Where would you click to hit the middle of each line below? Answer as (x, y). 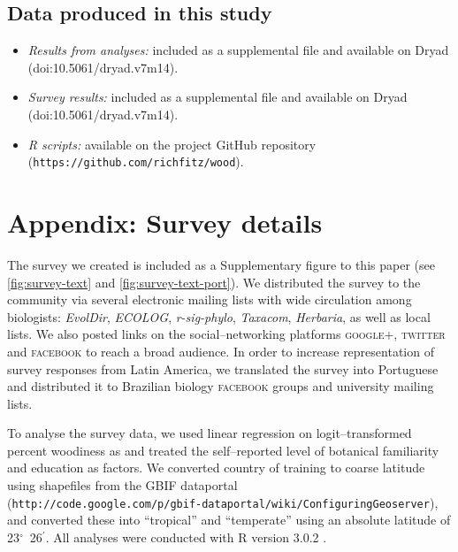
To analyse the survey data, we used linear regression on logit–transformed (210, 433)
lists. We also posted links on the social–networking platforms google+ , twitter (226, 334)
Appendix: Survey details (165, 222)
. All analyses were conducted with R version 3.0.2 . (186, 537)
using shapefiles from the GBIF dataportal (122, 485)
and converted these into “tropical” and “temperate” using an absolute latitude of (229, 520)
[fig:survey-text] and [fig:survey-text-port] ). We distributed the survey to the (214, 282)
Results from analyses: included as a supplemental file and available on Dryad (238, 50)
